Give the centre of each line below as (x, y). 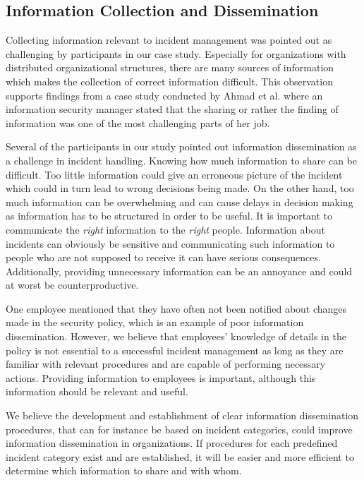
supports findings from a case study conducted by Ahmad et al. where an (164, 95)
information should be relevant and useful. (97, 391)
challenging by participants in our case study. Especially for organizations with (176, 53)
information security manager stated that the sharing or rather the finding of (172, 109)
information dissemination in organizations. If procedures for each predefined (172, 443)
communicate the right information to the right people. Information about (165, 229)
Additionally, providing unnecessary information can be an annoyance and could (179, 271)
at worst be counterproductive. (72, 285)
